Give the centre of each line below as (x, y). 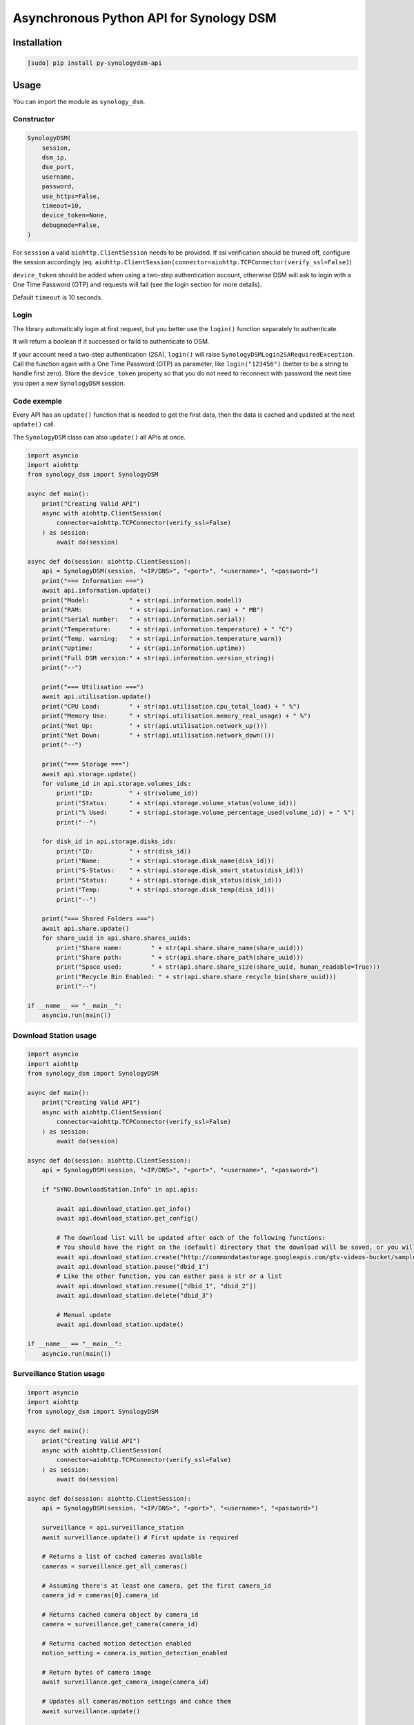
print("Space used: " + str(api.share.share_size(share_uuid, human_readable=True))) (218, 967)
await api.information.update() (97, 591)
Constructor (34, 119)
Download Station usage (55, 1035)
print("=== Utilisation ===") (93, 687)
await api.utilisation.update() (97, 697)
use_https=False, (71, 196)
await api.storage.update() (89, 774)
